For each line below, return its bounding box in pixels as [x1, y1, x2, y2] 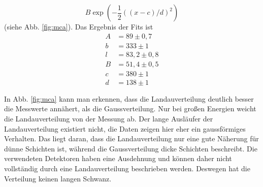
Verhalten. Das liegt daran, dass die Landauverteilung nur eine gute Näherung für [4, 133, 259, 144]
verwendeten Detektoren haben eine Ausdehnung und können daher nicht [4, 153, 232, 164]
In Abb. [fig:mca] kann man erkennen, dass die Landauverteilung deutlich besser [4, 93, 254, 104]
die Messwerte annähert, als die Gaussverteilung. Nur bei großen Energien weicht [4, 103, 256, 114]
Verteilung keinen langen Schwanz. [4, 173, 112, 183]
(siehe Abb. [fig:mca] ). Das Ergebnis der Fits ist [4, 21, 153, 32]
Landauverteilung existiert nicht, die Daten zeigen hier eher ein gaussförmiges [4, 123, 246, 134]
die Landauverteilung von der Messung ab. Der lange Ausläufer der [4, 113, 213, 123]
